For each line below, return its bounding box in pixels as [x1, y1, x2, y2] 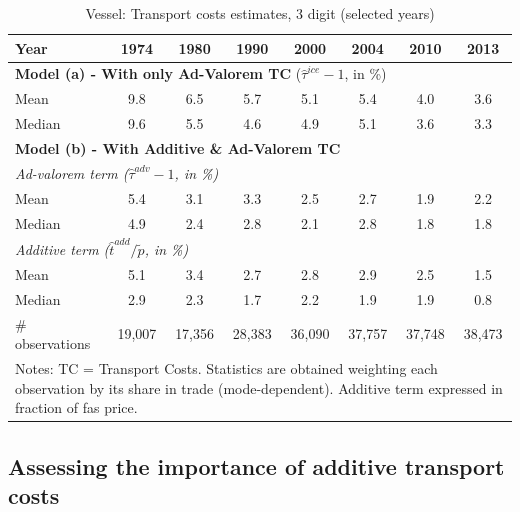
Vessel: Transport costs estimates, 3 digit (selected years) [85, 3, 435, 23]
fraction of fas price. [15, 397, 138, 418]
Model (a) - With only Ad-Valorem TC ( [15, 63, 302, 84]
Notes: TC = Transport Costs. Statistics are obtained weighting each [15, 358, 438, 379]
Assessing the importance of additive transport [8, 450, 505, 481]
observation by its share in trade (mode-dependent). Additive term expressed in [15, 377, 503, 398]
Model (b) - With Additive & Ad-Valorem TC [15, 137, 341, 158]
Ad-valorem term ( [15, 162, 129, 183]
